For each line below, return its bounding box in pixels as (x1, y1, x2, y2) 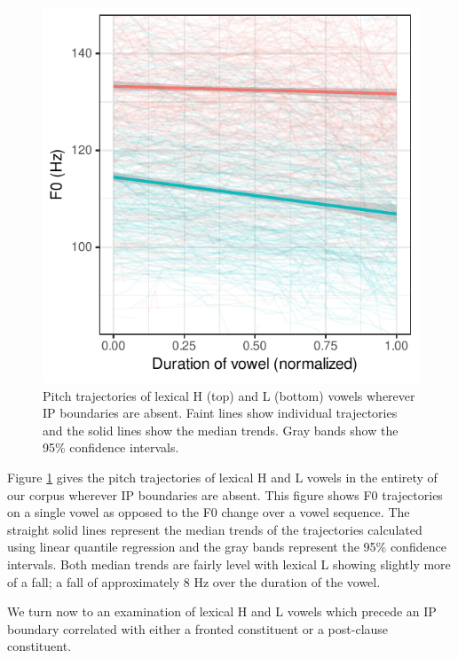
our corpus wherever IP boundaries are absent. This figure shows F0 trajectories (7, 485, 443, 504)
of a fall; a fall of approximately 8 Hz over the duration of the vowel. (7, 572, 381, 591)
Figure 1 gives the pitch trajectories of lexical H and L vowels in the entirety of (7, 467, 438, 486)
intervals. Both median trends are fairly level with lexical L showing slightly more (7, 554, 451, 573)
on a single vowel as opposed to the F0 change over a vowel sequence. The (7, 503, 410, 521)
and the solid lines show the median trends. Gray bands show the (43, 420, 399, 439)
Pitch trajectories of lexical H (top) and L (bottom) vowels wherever (43, 386, 415, 404)
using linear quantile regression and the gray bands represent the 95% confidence (7, 537, 446, 556)
